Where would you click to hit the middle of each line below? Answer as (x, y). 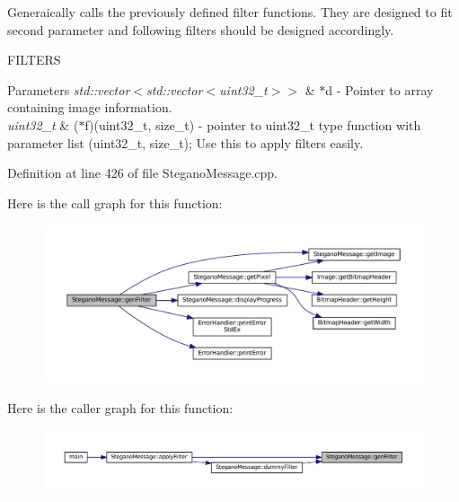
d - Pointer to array (380, 89)
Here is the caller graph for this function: (120, 408)
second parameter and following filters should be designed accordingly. (201, 29)
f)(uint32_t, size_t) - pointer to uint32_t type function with (253, 124)
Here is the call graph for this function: (115, 203)
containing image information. (90, 107)
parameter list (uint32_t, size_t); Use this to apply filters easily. (185, 142)
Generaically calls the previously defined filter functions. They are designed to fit (230, 12)
